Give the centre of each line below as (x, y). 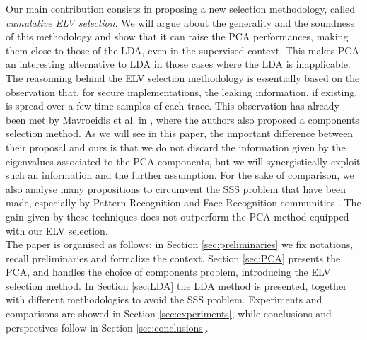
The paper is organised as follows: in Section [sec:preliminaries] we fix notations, (180, 244)
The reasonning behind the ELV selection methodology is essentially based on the (183, 77)
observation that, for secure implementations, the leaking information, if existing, (182, 92)
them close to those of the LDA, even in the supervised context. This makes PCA (182, 50)
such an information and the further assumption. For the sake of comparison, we (180, 175)
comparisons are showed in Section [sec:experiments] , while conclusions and (169, 313)
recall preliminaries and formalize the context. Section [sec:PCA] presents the (173, 258)
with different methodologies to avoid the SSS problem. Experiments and (164, 299)
